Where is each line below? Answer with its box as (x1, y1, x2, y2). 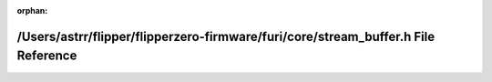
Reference (16, 48, 77, 64)
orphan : (16, 5, 48, 15)
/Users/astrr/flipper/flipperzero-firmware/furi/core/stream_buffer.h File (16, 28, 436, 45)
